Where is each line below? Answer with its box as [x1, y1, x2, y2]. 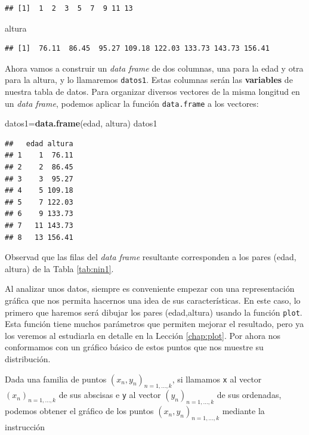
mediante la [222, 405, 265, 417]
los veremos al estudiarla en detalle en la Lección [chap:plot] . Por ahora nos [5, 329, 281, 341]
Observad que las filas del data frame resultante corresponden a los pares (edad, [5, 251, 296, 263]
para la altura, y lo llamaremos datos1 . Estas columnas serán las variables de [5, 73, 293, 86]
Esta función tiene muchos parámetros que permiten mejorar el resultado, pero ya [5, 317, 304, 330]
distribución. [5, 353, 51, 365]
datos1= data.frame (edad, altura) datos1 [5, 117, 157, 129]
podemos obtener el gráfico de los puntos [5, 405, 154, 417]
